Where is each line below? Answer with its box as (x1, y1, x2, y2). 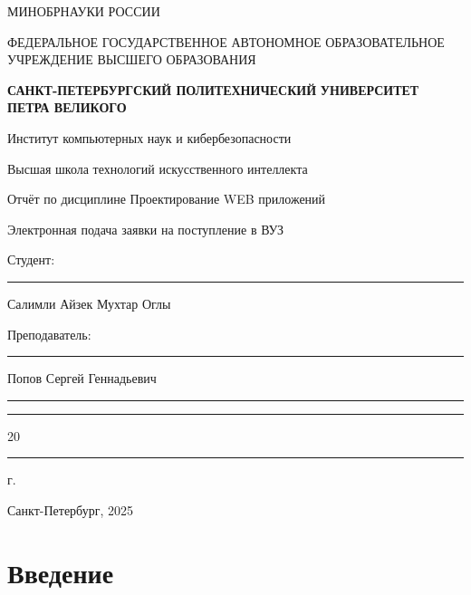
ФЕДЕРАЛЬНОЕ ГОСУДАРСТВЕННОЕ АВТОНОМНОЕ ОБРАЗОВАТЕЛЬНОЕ (7, 32, 445, 51)
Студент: (7, 250, 55, 269)
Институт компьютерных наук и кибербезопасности (7, 128, 292, 147)
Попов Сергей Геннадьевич (7, 369, 157, 388)
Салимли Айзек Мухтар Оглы (7, 293, 171, 312)
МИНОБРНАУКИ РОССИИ (7, 2, 160, 20)
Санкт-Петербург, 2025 (7, 500, 133, 519)
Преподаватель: (7, 324, 91, 343)
